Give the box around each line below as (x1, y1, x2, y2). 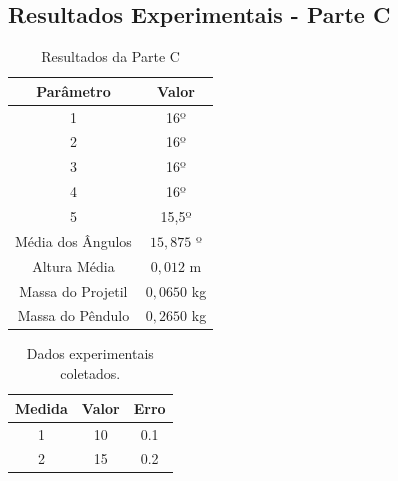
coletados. (60, 363, 121, 384)
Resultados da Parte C (41, 46, 180, 67)
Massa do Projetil (19, 280, 128, 301)
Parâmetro (36, 80, 111, 101)
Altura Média (32, 255, 115, 276)
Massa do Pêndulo (17, 305, 130, 326)
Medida (15, 397, 68, 418)
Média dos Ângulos (15, 230, 132, 251)
